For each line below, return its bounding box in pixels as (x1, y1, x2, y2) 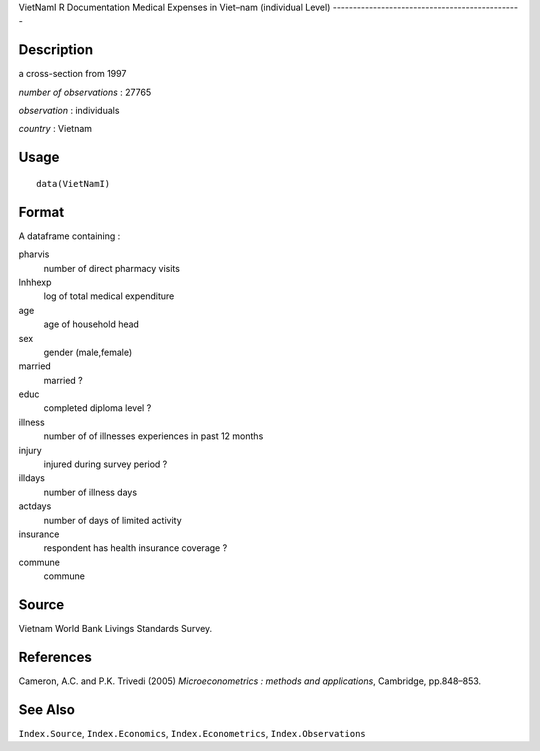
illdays (18, 472, 45, 484)
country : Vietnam (18, 123, 93, 135)
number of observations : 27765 (18, 86, 152, 98)
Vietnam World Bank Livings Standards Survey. (18, 623, 213, 635)
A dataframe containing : (18, 230, 121, 242)
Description (18, 41, 94, 59)
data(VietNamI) (36, 178, 111, 189)
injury (18, 444, 42, 456)
